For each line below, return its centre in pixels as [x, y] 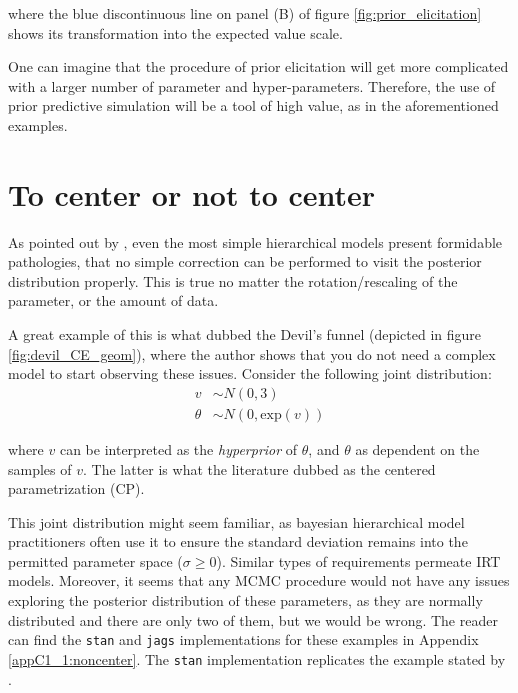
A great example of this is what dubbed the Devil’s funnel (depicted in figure [245, 334]
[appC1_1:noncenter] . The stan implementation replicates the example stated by [257, 658]
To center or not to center [192, 193]
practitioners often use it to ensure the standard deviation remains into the [238, 541]
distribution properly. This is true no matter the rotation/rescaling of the [233, 280]
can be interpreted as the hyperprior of [178, 448]
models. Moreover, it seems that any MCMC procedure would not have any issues [259, 580]
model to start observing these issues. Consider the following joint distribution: [250, 373]
